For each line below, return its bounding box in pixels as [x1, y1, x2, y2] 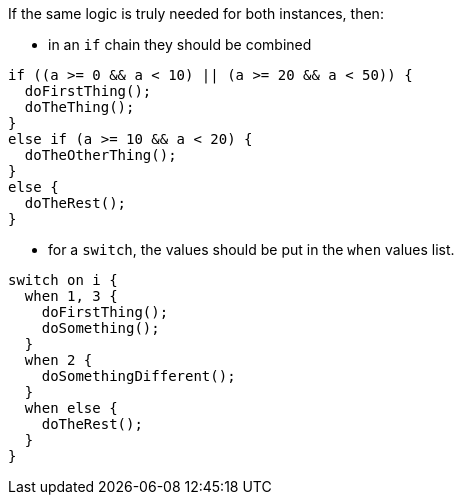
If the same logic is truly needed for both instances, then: [8, 5, 384, 22]
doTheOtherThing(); [24, 147, 177, 163]
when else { [24, 400, 118, 416]
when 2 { [24, 352, 93, 368]
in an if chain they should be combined [48, 36, 312, 53]
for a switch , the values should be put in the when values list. [48, 241, 455, 258]
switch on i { [8, 272, 118, 288]
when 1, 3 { [24, 288, 118, 304]
